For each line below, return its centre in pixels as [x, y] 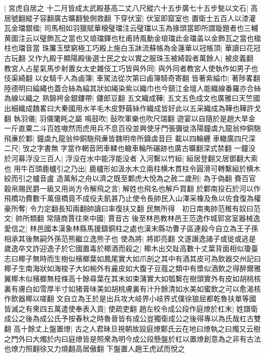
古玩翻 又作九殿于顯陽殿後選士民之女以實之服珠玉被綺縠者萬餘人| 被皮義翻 [129, 58]
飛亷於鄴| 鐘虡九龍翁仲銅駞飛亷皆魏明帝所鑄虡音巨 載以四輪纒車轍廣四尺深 [130, 138]
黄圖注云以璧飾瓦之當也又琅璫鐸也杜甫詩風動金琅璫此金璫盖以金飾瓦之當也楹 [132, 38]
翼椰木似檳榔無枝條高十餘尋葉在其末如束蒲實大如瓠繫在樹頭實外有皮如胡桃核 [132, 278]
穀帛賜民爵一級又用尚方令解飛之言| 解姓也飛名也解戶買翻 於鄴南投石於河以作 [132, 188]
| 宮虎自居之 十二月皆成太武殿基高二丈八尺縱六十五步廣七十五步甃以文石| [126, 8]
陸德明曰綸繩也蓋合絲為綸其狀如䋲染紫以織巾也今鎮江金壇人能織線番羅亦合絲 [132, 88]
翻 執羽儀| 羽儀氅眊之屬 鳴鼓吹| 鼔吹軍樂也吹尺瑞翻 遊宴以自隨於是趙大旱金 [130, 118]
